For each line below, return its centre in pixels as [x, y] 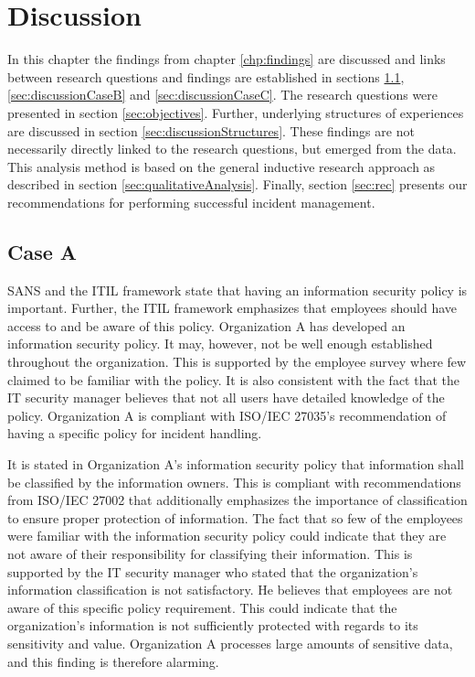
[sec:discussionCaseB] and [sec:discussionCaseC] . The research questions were [223, 95]
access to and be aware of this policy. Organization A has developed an [206, 325]
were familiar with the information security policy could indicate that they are [227, 536]
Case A [42, 251]
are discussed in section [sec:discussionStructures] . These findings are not [211, 130]
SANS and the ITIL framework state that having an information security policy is [237, 290]
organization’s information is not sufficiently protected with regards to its [213, 625]
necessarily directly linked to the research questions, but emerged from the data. [232, 149]
